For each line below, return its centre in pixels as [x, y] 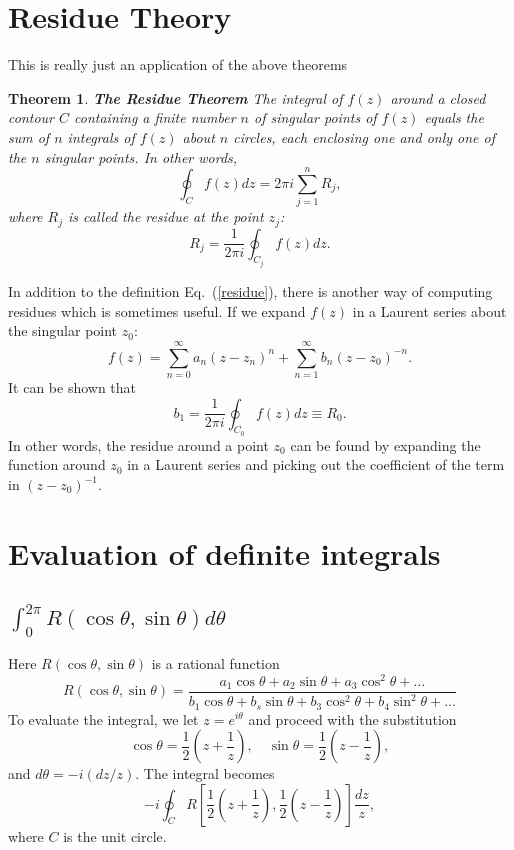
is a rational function [215, 662]
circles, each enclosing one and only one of [364, 136]
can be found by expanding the [385, 444]
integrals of [101, 136]
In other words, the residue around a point [138, 444]
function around [57, 464]
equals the [454, 117]
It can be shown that [72, 387]
